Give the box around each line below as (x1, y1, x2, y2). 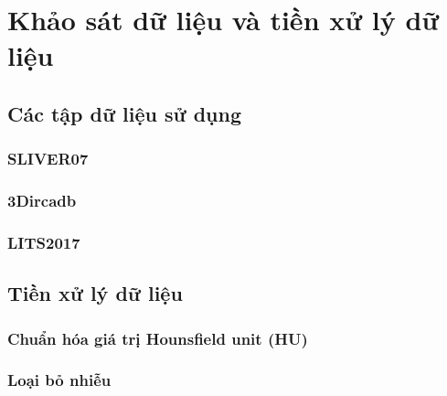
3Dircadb (7, 189, 77, 212)
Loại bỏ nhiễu (7, 369, 112, 391)
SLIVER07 (7, 147, 89, 170)
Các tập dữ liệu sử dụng (7, 99, 242, 127)
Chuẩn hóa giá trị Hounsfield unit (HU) (7, 326, 308, 349)
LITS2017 (7, 230, 80, 253)
